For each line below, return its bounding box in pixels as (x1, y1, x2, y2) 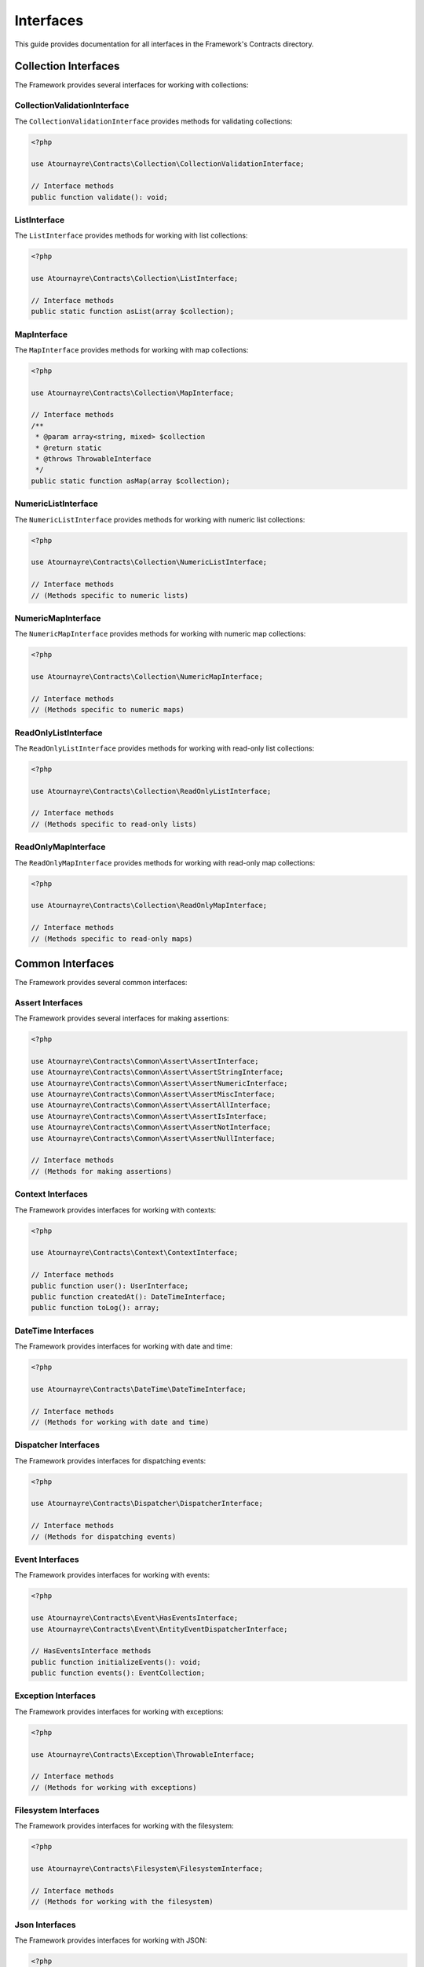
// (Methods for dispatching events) (31, 1532, 177, 1541)
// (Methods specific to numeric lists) (31, 591, 188, 600)
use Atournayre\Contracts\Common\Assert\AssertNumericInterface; (31, 1079, 288, 1087)
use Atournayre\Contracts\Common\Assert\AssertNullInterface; (31, 1134, 276, 1142)
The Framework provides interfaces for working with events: (14, 1570, 210, 1580)
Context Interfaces (14, 1189, 88, 1200)
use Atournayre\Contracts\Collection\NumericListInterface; (31, 558, 268, 566)
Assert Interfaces (14, 997, 83, 1008)
